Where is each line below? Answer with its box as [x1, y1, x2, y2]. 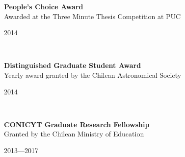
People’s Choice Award [4, 1, 83, 11]
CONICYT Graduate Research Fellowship [4, 119, 150, 129]
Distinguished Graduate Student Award [4, 60, 141, 70]
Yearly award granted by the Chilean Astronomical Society [4, 69, 182, 80]
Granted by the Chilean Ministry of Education [4, 129, 144, 139]
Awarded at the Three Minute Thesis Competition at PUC [4, 11, 181, 21]
